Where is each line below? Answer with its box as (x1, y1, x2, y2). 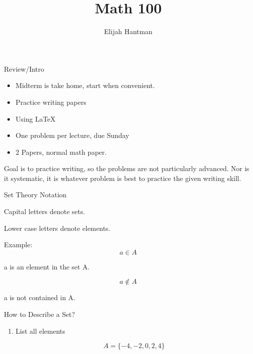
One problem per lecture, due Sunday (15, 130, 129, 140)
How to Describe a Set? (4, 309, 75, 319)
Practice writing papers (15, 96, 86, 107)
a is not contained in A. (4, 292, 75, 303)
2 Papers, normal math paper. (15, 146, 107, 157)
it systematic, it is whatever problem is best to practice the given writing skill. (4, 173, 241, 183)
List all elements (15, 325, 66, 336)
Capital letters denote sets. (4, 206, 85, 217)
